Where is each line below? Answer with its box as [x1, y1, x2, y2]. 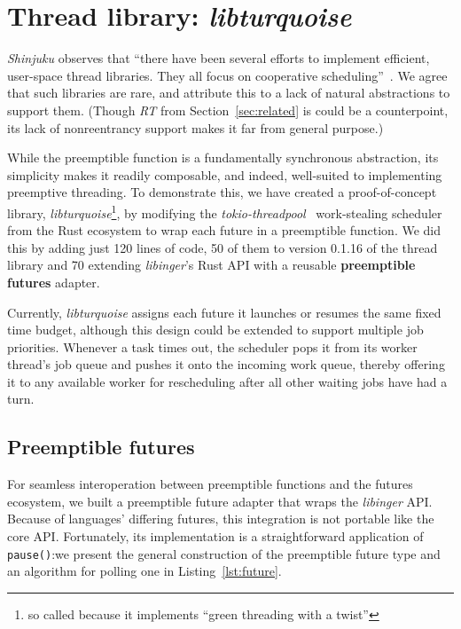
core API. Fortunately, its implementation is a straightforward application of [7, 527, 424, 546]
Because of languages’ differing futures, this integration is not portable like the [7, 509, 434, 528]
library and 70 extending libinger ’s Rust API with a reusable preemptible [7, 256, 416, 274]
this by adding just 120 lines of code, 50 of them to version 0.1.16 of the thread [7, 238, 438, 256]
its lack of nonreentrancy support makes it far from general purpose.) [7, 118, 384, 137]
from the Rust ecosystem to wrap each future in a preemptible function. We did [7, 221, 441, 240]
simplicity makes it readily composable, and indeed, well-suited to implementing [7, 165, 442, 184]
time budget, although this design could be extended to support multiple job [7, 320, 424, 339]
